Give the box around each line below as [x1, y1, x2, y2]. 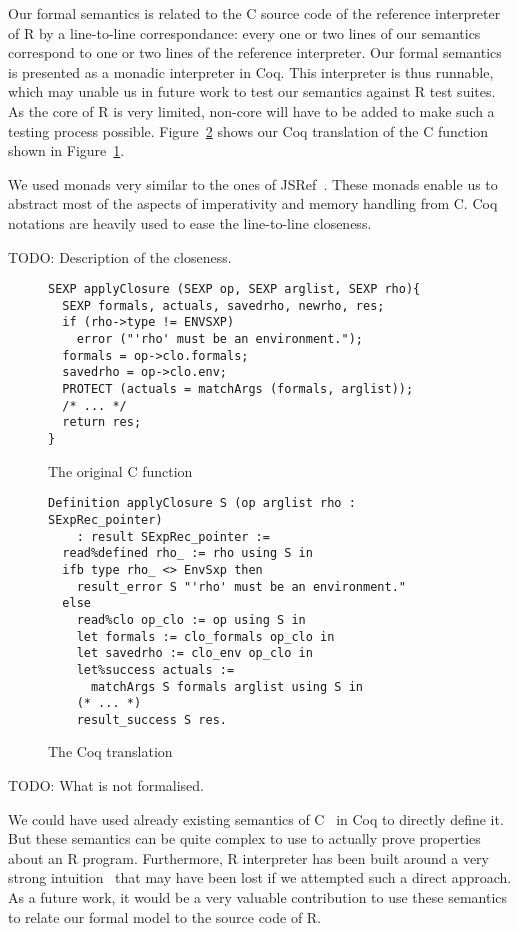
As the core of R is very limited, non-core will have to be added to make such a [8, 100, 495, 121]
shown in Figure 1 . [8, 140, 125, 161]
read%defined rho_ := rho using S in [62, 546, 313, 561]
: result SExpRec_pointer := [76, 529, 270, 544]
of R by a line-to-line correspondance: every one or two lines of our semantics [8, 22, 481, 43]
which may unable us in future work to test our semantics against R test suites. [8, 81, 496, 102]
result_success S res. [76, 712, 227, 727]
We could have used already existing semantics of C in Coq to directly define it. [8, 808, 504, 829]
